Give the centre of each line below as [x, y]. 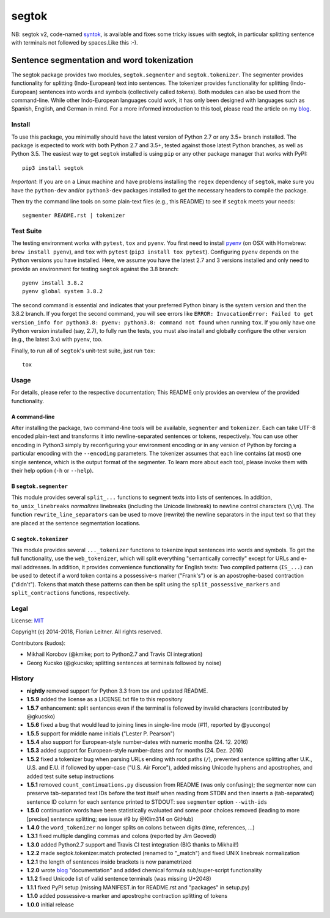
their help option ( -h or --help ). [53, 470]
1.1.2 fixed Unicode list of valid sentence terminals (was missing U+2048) [119, 879]
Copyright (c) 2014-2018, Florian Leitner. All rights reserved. [87, 632]
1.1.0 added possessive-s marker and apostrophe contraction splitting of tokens [127, 896]
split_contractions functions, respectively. [71, 592]
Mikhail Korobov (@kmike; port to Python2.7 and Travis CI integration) [115, 654]
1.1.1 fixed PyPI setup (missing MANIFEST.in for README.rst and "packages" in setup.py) [138, 887]
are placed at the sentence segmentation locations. [76, 523]
